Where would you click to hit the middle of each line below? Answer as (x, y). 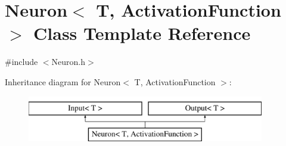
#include (21, 62)
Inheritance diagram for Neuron (63, 81)
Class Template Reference (142, 33)
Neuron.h (69, 62)
